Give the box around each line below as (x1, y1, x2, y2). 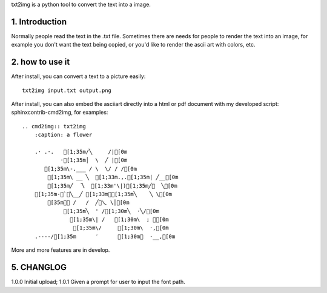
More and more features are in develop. (11, 246, 110, 254)
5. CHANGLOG (11, 262, 67, 272)
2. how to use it (11, 57, 70, 67)
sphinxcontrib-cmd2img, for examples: (11, 109, 108, 116)
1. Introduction (11, 16, 67, 27)
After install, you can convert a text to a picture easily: (11, 73, 146, 80)
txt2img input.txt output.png (22, 87, 112, 94)
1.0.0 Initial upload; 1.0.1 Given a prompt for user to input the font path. (11, 278, 186, 286)
